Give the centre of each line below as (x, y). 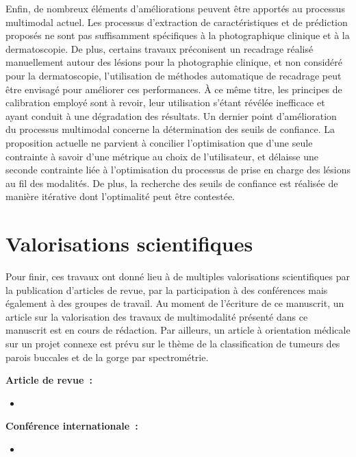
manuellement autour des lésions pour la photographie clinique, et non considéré (174, 62)
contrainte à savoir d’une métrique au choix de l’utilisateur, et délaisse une (162, 156)
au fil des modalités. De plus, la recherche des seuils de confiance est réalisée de (172, 183)
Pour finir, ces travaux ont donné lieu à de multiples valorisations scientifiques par (178, 276)
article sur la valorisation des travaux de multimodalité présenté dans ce (157, 316)
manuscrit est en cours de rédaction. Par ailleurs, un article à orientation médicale (178, 330)
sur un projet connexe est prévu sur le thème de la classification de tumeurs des (173, 343)
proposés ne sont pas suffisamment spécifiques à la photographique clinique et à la (178, 35)
